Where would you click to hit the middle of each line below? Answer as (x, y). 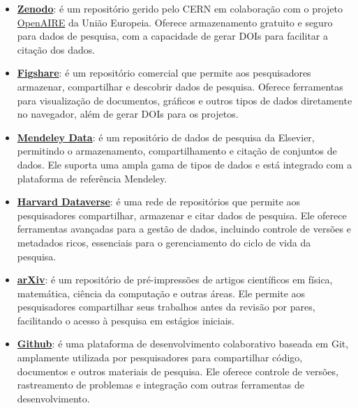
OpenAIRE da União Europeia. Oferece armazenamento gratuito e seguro (175, 22)
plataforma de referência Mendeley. (92, 178)
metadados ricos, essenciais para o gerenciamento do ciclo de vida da (164, 242)
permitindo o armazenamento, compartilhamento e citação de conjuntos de (177, 151)
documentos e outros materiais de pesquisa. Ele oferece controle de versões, (178, 371)
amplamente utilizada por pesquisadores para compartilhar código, (160, 358)
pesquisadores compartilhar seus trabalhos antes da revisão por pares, (166, 307)
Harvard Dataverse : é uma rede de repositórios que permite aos (159, 202)
